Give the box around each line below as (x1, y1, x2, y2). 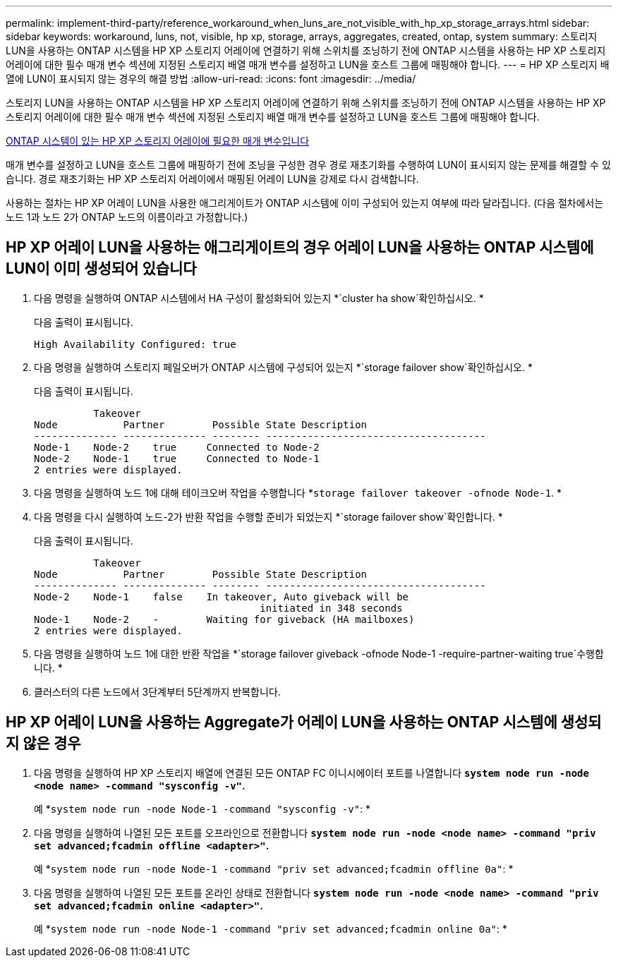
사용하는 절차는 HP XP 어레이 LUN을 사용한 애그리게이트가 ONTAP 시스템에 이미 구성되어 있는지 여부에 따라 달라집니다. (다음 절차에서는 (6, 197, 604, 209)
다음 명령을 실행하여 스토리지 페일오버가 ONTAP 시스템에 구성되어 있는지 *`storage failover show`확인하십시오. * (34, 361, 533, 373)
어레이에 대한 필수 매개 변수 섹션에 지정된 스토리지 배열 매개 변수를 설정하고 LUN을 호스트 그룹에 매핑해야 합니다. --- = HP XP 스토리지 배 (6, 59, 610, 71)
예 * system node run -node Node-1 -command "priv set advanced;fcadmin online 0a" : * (34, 922, 507, 935)
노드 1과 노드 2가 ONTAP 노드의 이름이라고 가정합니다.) (6, 211, 248, 223)
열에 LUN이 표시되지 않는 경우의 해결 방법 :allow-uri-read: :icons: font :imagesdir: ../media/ (6, 73, 416, 85)
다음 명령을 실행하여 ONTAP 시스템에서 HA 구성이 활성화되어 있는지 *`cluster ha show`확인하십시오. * (34, 291, 484, 304)
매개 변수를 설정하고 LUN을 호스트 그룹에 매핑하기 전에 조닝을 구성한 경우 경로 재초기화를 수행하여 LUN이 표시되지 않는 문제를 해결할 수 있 (6, 159, 611, 171)
